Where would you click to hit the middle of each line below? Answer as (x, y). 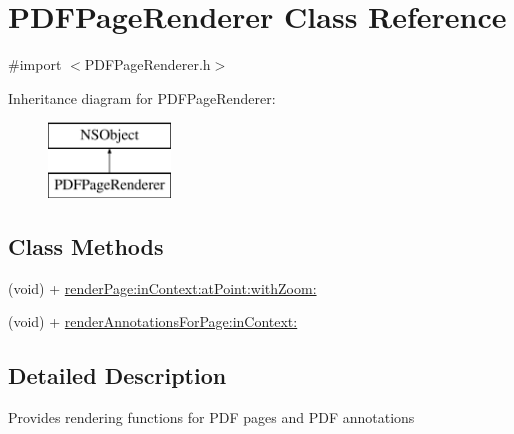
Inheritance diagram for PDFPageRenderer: (142, 97)
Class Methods (86, 245)
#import (35, 64)
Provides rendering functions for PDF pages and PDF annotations (211, 417)
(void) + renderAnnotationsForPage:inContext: (153, 321)
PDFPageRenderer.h (147, 64)
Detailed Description (117, 375)
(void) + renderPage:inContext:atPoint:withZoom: (162, 287)
